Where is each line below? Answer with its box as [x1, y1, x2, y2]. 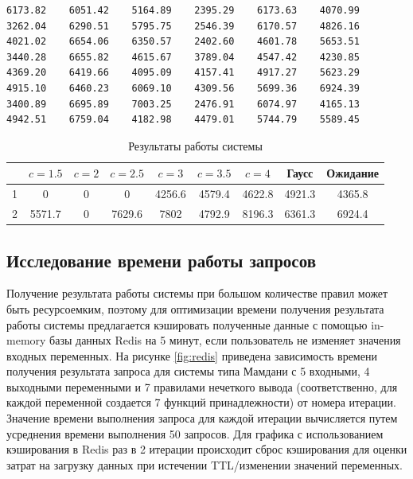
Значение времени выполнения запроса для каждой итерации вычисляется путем [6, 410, 398, 426]
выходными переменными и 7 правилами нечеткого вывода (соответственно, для [6, 378, 398, 395]
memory [6, 332, 46, 349]
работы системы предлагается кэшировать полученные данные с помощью [6, 316, 368, 333]
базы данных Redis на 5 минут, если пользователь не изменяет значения [49, 332, 401, 349]
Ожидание [326, 165, 380, 181]
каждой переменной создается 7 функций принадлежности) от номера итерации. [6, 394, 396, 411]
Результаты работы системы [128, 137, 263, 154]
